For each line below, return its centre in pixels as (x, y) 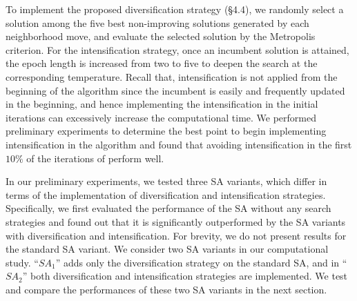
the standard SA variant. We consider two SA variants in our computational (167, 249)
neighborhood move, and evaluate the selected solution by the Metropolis (161, 36)
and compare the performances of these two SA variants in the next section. (166, 289)
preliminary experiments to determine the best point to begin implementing (166, 131)
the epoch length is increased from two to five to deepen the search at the (162, 63)
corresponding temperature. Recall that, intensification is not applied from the (172, 76)
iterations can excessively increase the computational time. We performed (161, 117)
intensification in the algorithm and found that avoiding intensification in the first (179, 144)
